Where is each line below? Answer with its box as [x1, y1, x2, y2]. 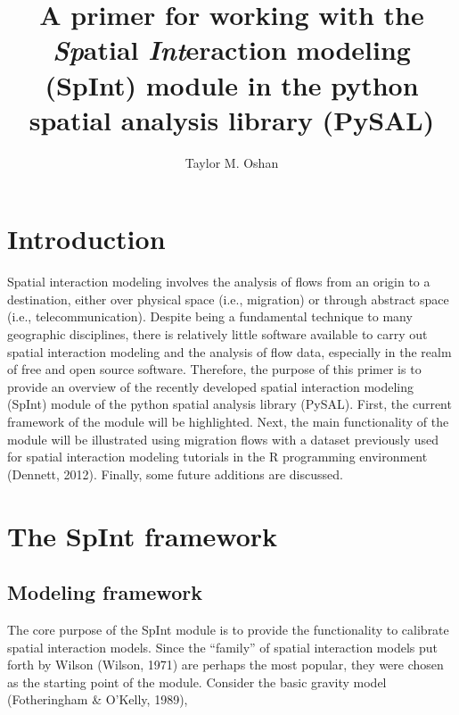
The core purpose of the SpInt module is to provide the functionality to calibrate [7, 619, 449, 638]
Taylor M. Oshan [184, 153, 279, 171]
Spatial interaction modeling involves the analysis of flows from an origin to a [7, 272, 430, 291]
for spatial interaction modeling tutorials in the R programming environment [7, 447, 428, 466]
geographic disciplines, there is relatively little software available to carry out [7, 325, 428, 343]
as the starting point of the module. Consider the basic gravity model [7, 672, 387, 691]
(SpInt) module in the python [45, 66, 419, 103]
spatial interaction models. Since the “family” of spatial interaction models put [7, 637, 439, 656]
